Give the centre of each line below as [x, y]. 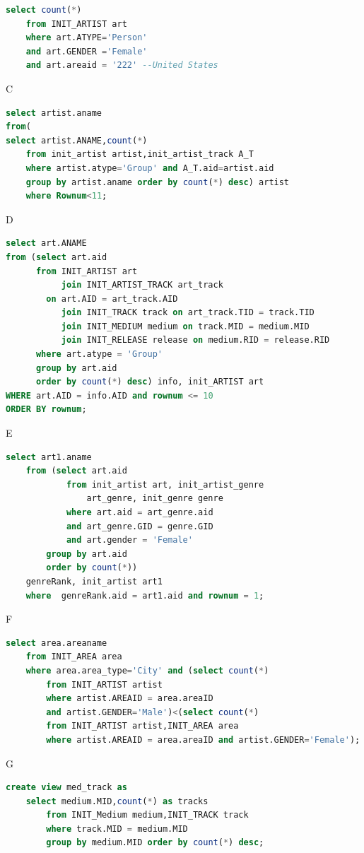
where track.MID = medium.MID [117, 829]
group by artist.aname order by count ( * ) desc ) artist [158, 182]
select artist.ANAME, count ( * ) [77, 140]
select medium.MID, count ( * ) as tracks [117, 801]
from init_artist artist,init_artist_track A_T [140, 154]
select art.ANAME [46, 243]
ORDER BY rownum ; [46, 410]
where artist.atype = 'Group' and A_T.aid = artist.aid [150, 168]
